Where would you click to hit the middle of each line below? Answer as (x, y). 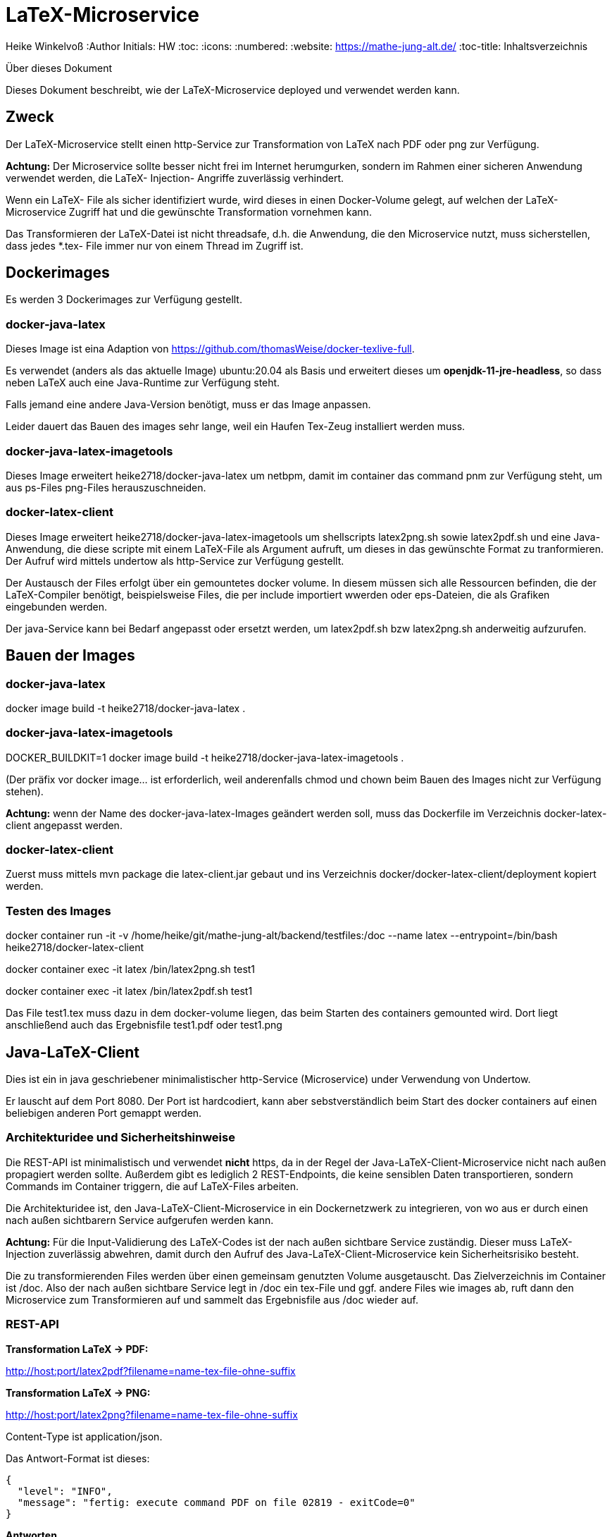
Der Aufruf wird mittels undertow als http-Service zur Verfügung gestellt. (175, 561)
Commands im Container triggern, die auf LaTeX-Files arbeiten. (152, 1186)
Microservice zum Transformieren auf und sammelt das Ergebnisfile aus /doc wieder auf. (212, 1299)
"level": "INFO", (65, 1491)
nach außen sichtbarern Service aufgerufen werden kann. (140, 1220)
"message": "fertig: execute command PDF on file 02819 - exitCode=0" (216, 1502)
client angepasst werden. (64, 825)
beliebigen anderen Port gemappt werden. (104, 1113)
